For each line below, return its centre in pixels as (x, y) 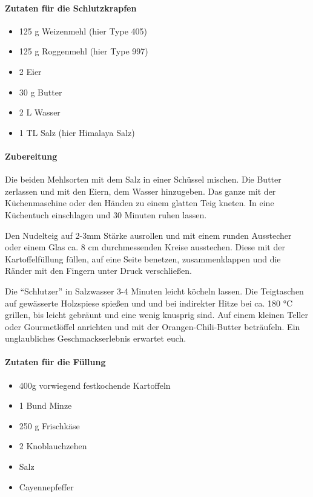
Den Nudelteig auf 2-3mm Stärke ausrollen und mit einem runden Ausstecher (148, 235)
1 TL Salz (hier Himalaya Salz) (77, 132)
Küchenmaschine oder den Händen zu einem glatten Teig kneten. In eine (140, 203)
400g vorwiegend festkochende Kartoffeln (95, 385)
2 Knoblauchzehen (53, 446)
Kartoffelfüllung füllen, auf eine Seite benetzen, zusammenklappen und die (143, 258)
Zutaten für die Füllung (55, 362)
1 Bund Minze (45, 405)
